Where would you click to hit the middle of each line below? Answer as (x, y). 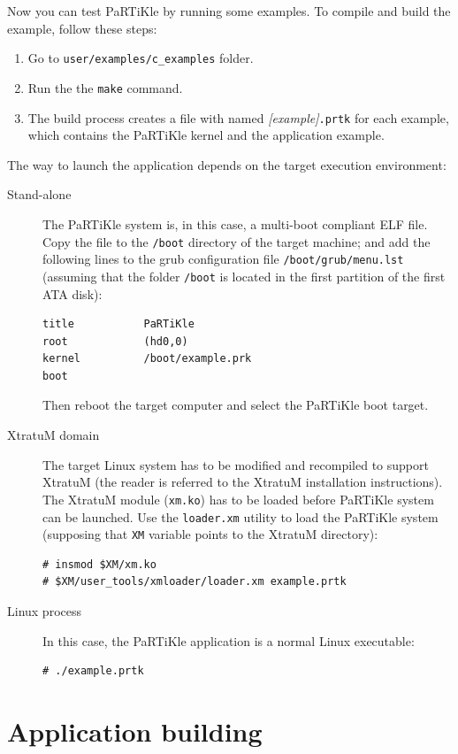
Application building (135, 731)
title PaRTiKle (118, 324)
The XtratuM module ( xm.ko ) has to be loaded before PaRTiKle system (238, 499)
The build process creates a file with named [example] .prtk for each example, (238, 117)
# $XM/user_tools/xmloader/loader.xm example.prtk (195, 582)
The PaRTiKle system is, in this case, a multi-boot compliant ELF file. (235, 223)
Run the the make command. (105, 87)
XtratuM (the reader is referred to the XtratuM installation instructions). (243, 482)
